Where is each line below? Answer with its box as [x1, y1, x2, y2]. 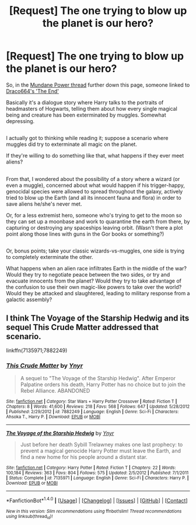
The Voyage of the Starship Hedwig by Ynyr [6, 429, 114, 437]
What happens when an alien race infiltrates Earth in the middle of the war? [6, 265, 187, 272]
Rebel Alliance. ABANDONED [20, 387, 90, 394]
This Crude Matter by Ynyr [6, 362, 83, 370]
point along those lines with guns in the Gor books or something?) [6, 230, 164, 237]
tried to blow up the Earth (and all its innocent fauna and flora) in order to [6, 194, 182, 201]
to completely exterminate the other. [6, 254, 93, 261]
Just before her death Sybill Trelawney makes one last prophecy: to [20, 441, 183, 448]
